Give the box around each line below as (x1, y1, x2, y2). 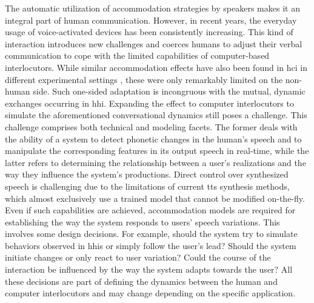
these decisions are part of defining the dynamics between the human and (5, 275, 278, 287)
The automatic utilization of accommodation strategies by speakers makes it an (5, 2, 300, 14)
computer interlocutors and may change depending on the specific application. (5, 287, 296, 299)
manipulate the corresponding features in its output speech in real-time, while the (5, 144, 309, 157)
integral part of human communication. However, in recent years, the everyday (5, 13, 297, 26)
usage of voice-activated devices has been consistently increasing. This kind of (5, 25, 293, 38)
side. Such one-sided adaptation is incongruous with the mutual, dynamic (33, 85, 306, 98)
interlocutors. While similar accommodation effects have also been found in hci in (5, 61, 307, 73)
